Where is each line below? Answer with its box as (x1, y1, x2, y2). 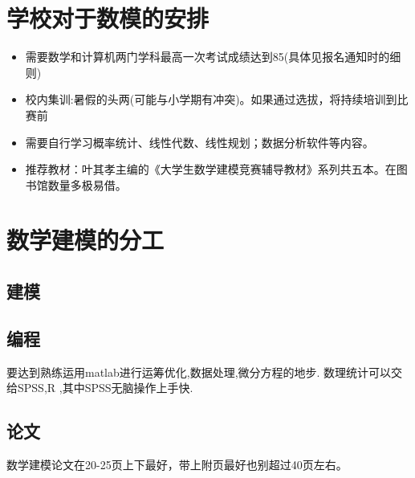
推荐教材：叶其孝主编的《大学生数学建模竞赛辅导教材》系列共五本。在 (25, 161, 397, 178)
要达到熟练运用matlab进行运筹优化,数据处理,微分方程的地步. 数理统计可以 (6, 363, 392, 380)
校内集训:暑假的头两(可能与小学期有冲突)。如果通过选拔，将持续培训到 (25, 91, 397, 108)
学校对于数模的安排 (6, 2, 210, 35)
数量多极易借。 (47, 176, 127, 193)
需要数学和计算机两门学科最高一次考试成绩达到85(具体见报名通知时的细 (25, 48, 401, 65)
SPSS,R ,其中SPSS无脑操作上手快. (17, 379, 193, 396)
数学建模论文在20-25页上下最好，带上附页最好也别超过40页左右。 (6, 456, 348, 473)
